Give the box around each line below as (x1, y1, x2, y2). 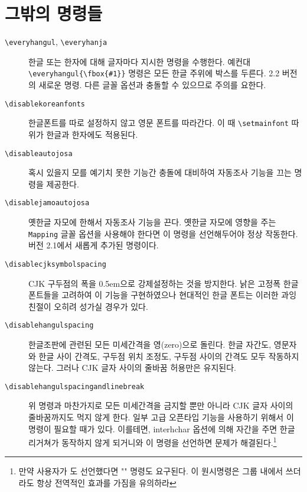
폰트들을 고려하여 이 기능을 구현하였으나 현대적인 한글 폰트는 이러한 (28, 289, 279, 301)
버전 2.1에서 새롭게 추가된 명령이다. (28, 239, 159, 251)
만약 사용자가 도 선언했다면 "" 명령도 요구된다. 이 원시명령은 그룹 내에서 (18, 465, 283, 477)
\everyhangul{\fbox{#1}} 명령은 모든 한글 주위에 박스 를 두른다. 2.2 (28, 67, 280, 79)
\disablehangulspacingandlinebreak (5, 382, 145, 391)
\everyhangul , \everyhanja (5, 35, 107, 48)
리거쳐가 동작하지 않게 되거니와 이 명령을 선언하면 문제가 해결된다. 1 (28, 435, 277, 448)
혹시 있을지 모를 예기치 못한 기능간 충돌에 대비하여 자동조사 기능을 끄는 (28, 166, 292, 179)
